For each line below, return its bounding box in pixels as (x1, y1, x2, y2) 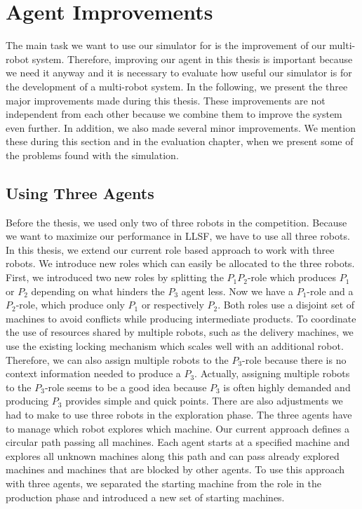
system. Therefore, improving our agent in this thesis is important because (32, 51, 353, 66)
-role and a (307, 283, 354, 298)
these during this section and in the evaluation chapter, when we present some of (6, 134, 354, 149)
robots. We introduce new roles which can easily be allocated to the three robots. (6, 256, 355, 271)
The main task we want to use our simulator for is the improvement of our (6, 38, 326, 53)
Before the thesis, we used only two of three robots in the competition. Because (6, 215, 347, 229)
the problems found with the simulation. (6, 147, 179, 162)
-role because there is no (242, 352, 347, 367)
